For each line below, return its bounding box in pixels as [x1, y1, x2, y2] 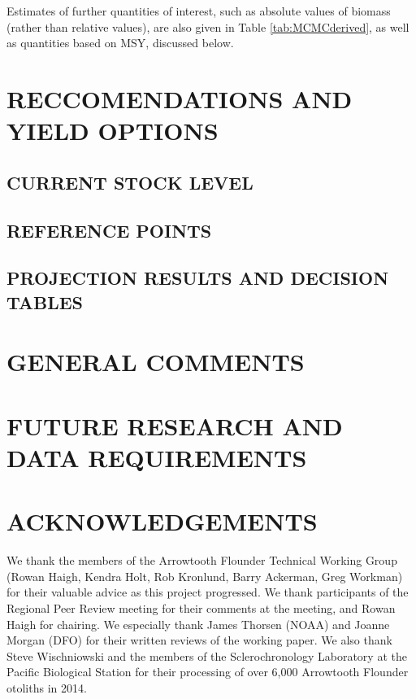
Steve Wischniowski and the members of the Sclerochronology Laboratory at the [6, 647, 407, 664]
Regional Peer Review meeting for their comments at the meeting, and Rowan [6, 599, 396, 616]
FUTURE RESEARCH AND [6, 408, 343, 442]
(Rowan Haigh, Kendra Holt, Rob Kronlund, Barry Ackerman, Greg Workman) [6, 567, 403, 584]
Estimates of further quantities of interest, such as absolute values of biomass [6, 2, 391, 19]
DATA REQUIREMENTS [6, 440, 307, 474]
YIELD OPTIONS [6, 114, 219, 147]
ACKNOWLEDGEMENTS [6, 505, 318, 538]
